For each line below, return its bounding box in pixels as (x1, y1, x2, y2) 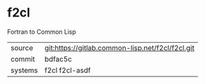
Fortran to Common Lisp (7, 28, 77, 36)
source (10, 43, 33, 52)
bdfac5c (44, 54, 72, 63)
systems (10, 65, 38, 75)
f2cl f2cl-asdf (44, 65, 91, 75)
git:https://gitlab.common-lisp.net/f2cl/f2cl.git (44, 43, 195, 52)
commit (10, 54, 35, 63)
